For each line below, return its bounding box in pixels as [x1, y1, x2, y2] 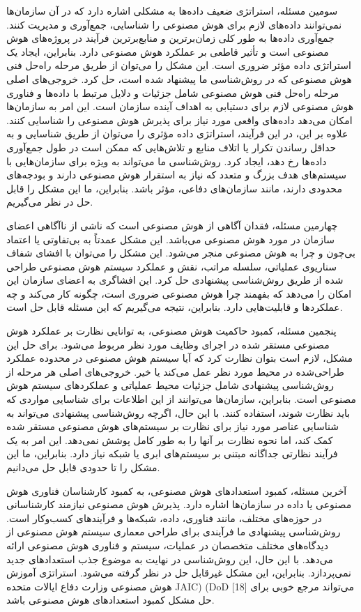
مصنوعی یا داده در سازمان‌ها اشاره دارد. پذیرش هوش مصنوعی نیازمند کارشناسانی [6, 497, 352, 512]
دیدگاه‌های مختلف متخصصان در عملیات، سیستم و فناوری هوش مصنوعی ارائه [6, 537, 328, 552]
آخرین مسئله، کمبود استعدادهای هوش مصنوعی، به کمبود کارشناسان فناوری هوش [6, 483, 347, 498]
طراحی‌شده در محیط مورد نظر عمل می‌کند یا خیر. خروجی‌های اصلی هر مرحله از [6, 364, 345, 378]
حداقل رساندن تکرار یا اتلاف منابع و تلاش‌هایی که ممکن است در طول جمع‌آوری [6, 139, 337, 154]
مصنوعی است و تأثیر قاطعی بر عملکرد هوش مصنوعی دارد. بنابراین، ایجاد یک [6, 44, 329, 59]
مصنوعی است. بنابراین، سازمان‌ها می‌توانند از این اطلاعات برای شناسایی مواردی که [6, 392, 357, 406]
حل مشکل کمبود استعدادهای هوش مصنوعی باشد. [6, 592, 215, 607]
